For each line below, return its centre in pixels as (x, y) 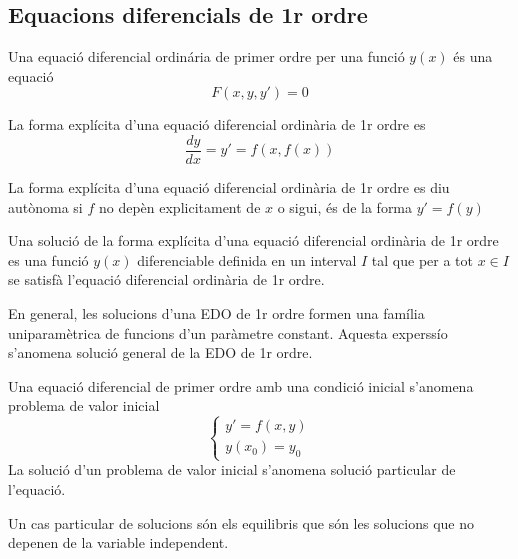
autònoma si (45, 206)
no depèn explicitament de (179, 206)
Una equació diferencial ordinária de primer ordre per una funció (206, 56)
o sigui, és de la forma (345, 206)
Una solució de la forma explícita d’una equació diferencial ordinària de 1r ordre (253, 240)
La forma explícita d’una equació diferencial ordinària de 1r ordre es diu (229, 187)
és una (473, 56)
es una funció (48, 259)
